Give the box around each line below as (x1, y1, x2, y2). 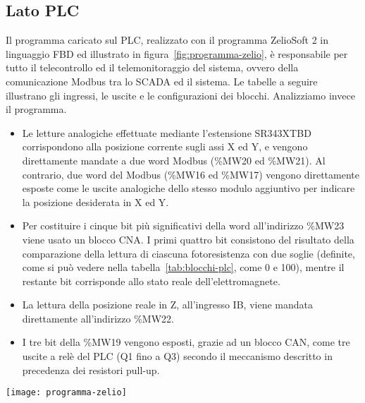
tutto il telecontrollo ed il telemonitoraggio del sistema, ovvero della (6, 60, 299, 75)
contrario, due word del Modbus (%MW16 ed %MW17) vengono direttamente (22, 167, 359, 181)
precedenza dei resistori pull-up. (22, 362, 160, 377)
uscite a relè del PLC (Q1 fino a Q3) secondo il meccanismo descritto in (22, 349, 333, 363)
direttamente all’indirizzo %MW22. (22, 311, 174, 325)
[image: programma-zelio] (6, 387, 127, 398)
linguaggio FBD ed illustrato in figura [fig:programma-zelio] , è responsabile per (6, 46, 348, 61)
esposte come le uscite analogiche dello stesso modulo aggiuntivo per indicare (22, 181, 355, 196)
